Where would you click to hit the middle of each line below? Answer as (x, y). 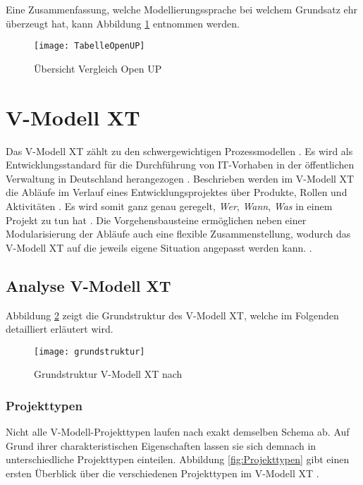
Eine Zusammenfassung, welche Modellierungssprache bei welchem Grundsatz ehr (182, 9)
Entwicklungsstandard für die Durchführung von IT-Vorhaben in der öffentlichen (180, 165)
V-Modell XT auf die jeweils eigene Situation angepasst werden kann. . (159, 247)
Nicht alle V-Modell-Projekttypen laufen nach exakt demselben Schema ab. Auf (178, 432)
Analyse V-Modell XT (88, 285)
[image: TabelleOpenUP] (90, 46)
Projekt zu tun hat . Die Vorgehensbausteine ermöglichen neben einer (156, 220)
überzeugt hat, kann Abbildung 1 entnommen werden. (123, 23)
